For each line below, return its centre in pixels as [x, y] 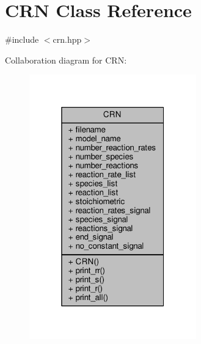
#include [22, 39]
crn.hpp [67, 39]
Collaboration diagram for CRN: [66, 60]
